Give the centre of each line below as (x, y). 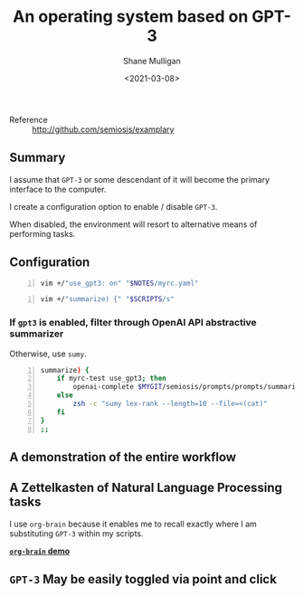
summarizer (37, 334)
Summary (38, 158)
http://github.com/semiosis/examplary (103, 129)
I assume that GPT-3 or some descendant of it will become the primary (139, 179)
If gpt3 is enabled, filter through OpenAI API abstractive (133, 323)
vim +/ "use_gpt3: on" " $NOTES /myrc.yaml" (119, 283)
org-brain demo (40, 551)
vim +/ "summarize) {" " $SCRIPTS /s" (107, 299)
